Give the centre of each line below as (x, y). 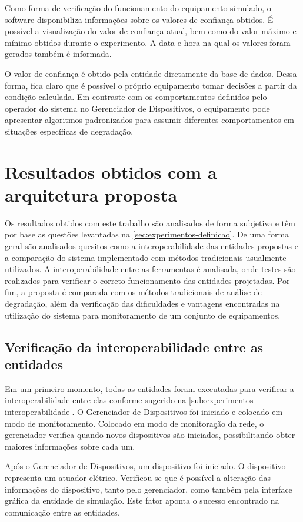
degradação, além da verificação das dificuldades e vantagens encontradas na (142, 303)
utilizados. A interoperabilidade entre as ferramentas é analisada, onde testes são (150, 269)
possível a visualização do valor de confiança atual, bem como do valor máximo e (151, 31)
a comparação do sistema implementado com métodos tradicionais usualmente (146, 257)
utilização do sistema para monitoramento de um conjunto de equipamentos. (143, 315)
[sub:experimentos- (223, 400)
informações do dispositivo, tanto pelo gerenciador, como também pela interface (149, 489)
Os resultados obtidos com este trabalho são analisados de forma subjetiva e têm (150, 222)
